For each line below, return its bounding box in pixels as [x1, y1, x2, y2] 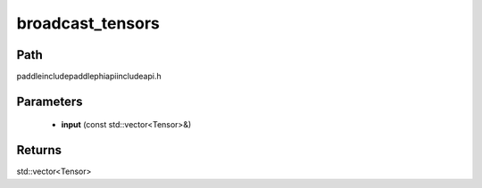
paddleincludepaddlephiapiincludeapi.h [16, 71, 162, 82]
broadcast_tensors [16, 13, 161, 33]
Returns [16, 143, 62, 158]
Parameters [16, 94, 83, 109]
